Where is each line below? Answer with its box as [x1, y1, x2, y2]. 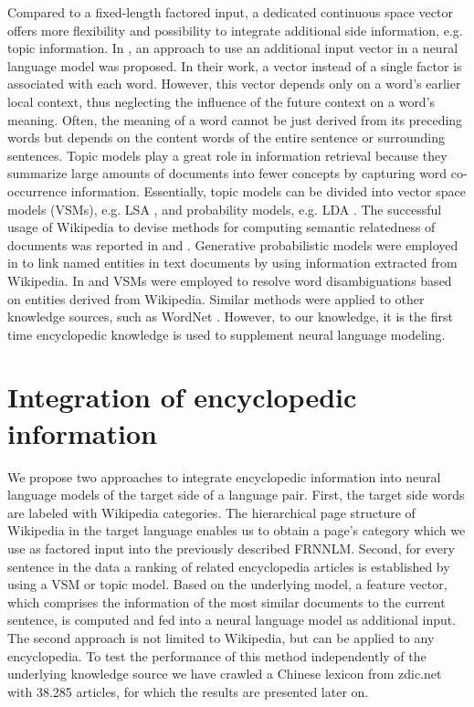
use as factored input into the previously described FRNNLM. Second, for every [7, 538, 455, 557]
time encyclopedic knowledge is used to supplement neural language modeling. [7, 324, 446, 343]
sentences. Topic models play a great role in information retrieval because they [7, 145, 448, 164]
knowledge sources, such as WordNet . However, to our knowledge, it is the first [7, 307, 453, 326]
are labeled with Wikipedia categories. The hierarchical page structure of [7, 502, 416, 522]
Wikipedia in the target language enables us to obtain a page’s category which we [7, 521, 466, 540]
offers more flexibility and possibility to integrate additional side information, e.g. [7, 20, 463, 39]
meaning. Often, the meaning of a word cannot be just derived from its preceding [7, 110, 463, 129]
